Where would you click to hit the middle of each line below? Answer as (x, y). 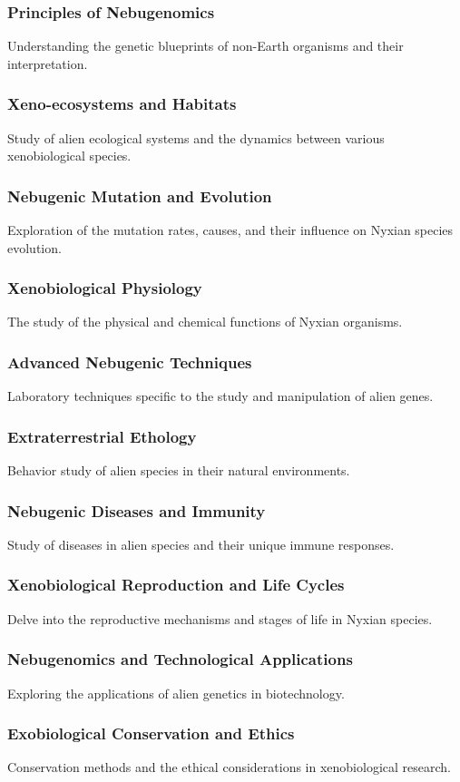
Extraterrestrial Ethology (102, 436)
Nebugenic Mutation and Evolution (140, 195)
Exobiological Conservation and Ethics (151, 733)
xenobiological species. (69, 156)
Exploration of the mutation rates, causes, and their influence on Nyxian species (230, 230)
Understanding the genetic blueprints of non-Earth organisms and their (206, 46)
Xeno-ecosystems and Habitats (122, 104)
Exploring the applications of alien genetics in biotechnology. (176, 693)
